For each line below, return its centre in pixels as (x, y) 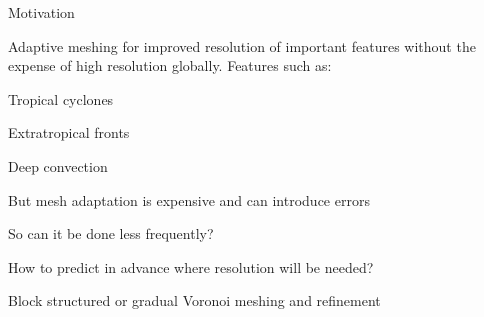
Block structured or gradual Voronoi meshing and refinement (194, 300)
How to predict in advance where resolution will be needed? (191, 266)
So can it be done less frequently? (111, 233)
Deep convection (58, 165)
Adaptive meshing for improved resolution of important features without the (242, 45)
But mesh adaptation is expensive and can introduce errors (189, 199)
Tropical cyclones (61, 98)
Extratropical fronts (69, 132)
